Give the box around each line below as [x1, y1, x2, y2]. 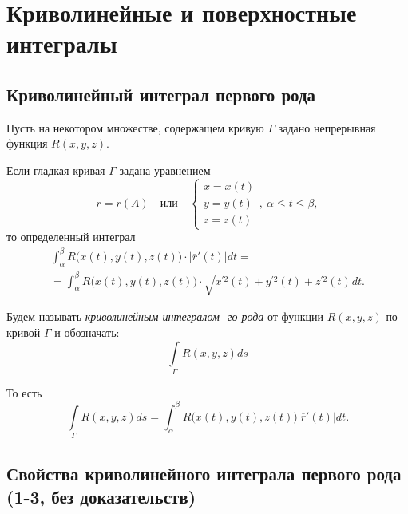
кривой [6, 323, 41, 340]
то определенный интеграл [6, 228, 136, 245]
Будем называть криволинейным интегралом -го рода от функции [6, 308, 324, 325]
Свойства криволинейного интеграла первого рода [6, 461, 402, 485]
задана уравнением [119, 161, 211, 178]
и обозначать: [54, 323, 120, 340]
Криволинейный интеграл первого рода [6, 81, 316, 106]
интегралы [6, 27, 117, 60]
